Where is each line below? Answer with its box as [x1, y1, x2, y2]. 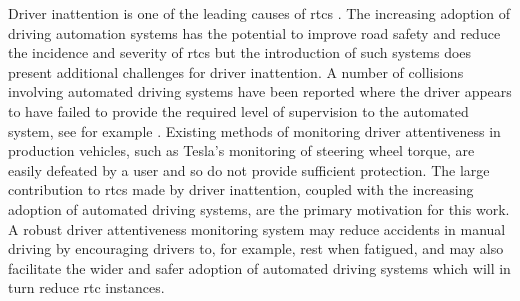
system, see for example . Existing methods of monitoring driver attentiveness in [8, 120, 501, 141]
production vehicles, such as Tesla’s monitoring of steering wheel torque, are [8, 140, 475, 161]
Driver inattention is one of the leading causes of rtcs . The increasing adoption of [8, 3, 511, 23]
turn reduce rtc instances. [8, 277, 165, 298]
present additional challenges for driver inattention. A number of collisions [8, 61, 464, 82]
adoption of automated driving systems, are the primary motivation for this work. [8, 198, 510, 219]
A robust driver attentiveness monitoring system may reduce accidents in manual [8, 218, 506, 239]
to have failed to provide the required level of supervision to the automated [8, 100, 469, 121]
